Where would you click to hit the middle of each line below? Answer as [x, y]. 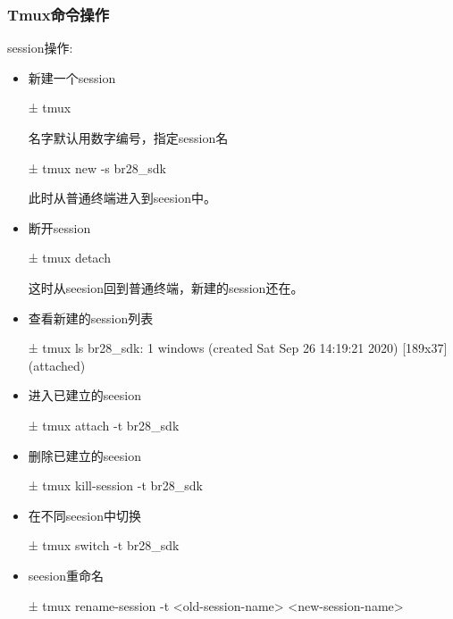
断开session [59, 227]
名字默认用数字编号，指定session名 [128, 138]
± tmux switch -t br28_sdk [104, 545]
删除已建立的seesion [84, 455]
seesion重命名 [66, 575]
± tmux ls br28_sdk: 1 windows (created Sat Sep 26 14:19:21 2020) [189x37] [238, 348]
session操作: [40, 48]
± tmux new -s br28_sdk [97, 167]
